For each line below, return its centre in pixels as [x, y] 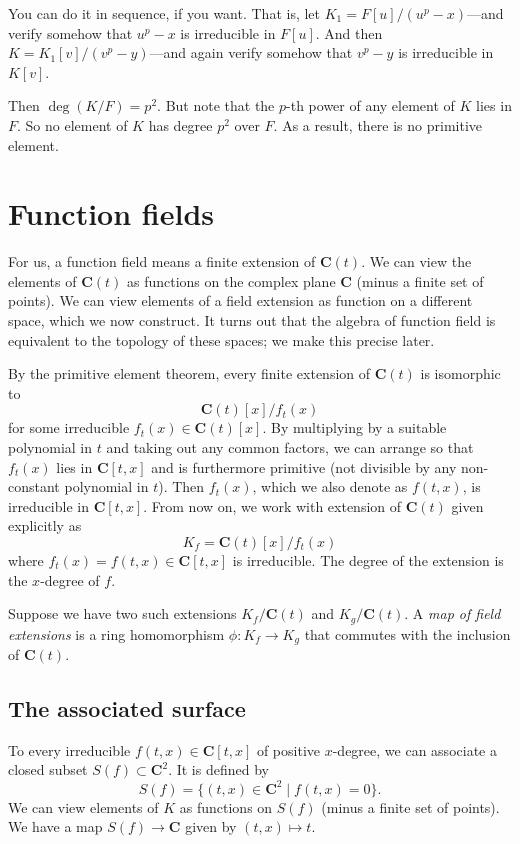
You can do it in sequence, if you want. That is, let [164, 13]
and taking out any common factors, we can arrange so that [290, 447]
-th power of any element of [370, 105]
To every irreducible [69, 749]
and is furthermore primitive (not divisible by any [304, 466]
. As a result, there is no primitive [377, 124]
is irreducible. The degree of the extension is [368, 560]
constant [34, 486]
